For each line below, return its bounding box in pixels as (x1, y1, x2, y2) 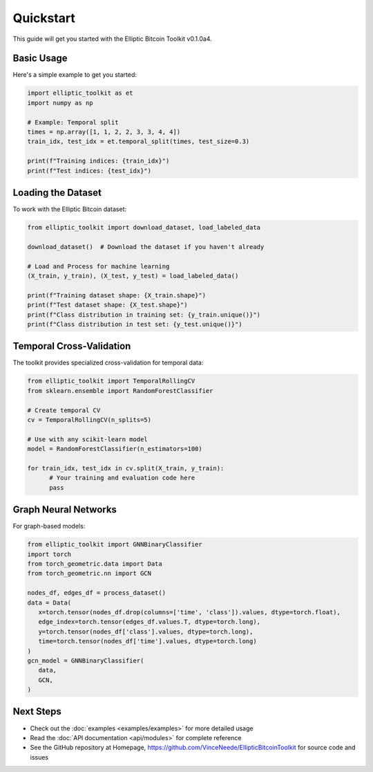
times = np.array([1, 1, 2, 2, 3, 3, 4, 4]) (27, 128, 181, 136)
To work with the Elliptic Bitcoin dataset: (12, 205, 127, 214)
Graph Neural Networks (12, 504, 117, 515)
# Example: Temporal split (27, 118, 119, 126)
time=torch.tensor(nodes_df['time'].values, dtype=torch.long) (38, 637, 257, 645)
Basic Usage (12, 53, 68, 64)
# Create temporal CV (27, 406, 101, 414)
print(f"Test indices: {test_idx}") (27, 167, 152, 174)
